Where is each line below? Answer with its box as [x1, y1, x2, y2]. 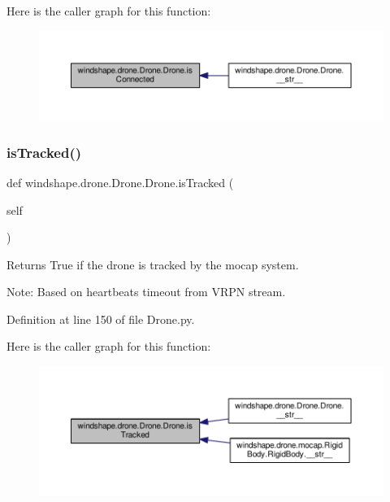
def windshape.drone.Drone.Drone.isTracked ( [6, 173, 234, 190]
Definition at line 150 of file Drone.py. [6, 310, 195, 327]
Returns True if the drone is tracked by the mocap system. [6, 255, 299, 273]
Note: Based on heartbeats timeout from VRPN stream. [6, 283, 286, 300]
